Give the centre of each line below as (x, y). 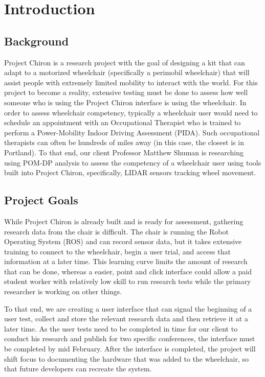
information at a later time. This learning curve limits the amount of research (126, 261)
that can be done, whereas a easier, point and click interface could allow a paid (128, 271)
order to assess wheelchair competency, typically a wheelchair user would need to (131, 112)
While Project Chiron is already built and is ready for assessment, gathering (124, 221)
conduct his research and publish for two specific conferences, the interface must (130, 338)
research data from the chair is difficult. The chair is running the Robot (116, 231)
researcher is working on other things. (63, 291)
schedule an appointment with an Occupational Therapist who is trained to (123, 122)
